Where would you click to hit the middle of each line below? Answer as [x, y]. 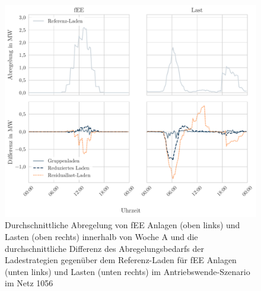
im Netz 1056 [29, 283]
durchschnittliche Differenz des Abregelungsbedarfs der [104, 248]
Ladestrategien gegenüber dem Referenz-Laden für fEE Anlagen [121, 260]
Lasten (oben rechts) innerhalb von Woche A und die [101, 236]
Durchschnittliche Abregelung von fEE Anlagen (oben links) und [122, 225]
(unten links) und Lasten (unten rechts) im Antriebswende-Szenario [128, 271]
